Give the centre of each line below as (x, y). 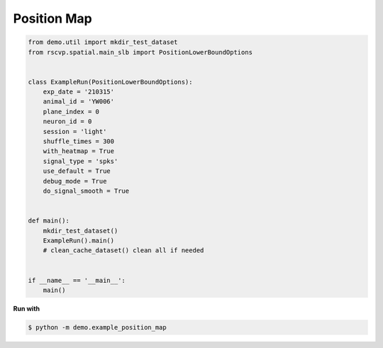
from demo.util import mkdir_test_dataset (103, 42)
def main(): (49, 221)
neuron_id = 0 (67, 122)
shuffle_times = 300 (79, 141)
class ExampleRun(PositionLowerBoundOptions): (110, 82)
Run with (27, 308)
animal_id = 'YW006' (79, 102)
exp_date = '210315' (79, 92)
